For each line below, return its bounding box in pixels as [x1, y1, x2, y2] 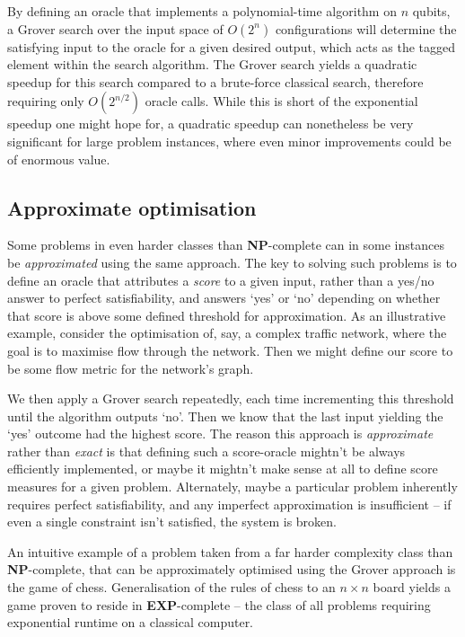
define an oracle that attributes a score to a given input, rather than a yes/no [7, 270, 434, 289]
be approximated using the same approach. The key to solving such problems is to [7, 252, 457, 271]
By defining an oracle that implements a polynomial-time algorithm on [7, 2, 397, 20]
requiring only [7, 92, 84, 111]
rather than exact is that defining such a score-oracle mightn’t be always [7, 441, 406, 460]
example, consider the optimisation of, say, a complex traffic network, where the [7, 323, 447, 342]
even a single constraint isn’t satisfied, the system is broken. [7, 512, 337, 531]
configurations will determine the [275, 19, 457, 38]
